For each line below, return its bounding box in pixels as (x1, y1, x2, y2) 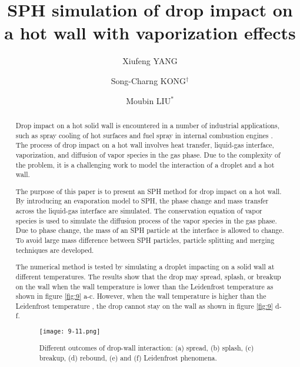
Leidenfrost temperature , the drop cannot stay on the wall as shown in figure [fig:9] (15, 301, 274, 311)
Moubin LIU (126, 94, 171, 106)
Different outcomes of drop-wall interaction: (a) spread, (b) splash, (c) (39, 343, 254, 353)
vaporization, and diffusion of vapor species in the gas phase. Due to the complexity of (15, 149, 281, 159)
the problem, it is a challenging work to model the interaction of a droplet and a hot (15, 159, 275, 169)
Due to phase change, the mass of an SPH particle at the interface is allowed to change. (15, 225, 284, 235)
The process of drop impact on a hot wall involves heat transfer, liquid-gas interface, (15, 140, 274, 150)
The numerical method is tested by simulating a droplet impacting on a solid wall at (15, 262, 275, 272)
